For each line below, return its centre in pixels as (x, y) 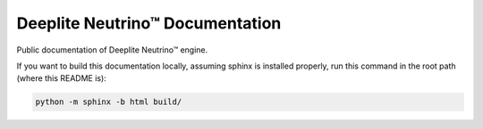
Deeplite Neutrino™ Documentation (149, 23)
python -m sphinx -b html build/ (109, 102)
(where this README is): (61, 78)
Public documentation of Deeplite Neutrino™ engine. (112, 50)
